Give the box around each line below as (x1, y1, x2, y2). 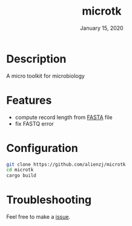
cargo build (6, 173, 36, 179)
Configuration (6, 141, 79, 155)
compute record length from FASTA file (15, 114, 113, 121)
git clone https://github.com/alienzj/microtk (6, 161, 126, 168)
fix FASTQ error (15, 120, 54, 127)
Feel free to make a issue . (6, 213, 71, 221)
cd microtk (6, 167, 34, 173)
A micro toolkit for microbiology (6, 72, 85, 80)
